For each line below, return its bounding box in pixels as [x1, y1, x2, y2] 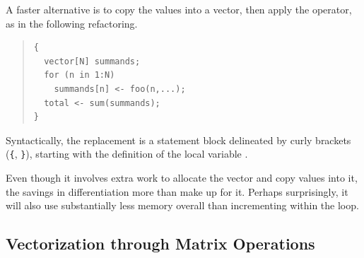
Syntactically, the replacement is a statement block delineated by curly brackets [6, 132, 351, 147]
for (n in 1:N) [44, 70, 115, 81]
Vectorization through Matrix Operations [6, 233, 315, 254]
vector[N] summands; [44, 56, 141, 66]
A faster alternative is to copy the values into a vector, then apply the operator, [6, 2, 352, 16]
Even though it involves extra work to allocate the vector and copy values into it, [6, 170, 358, 184]
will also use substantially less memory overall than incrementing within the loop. [6, 198, 359, 213]
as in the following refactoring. [6, 16, 138, 30]
